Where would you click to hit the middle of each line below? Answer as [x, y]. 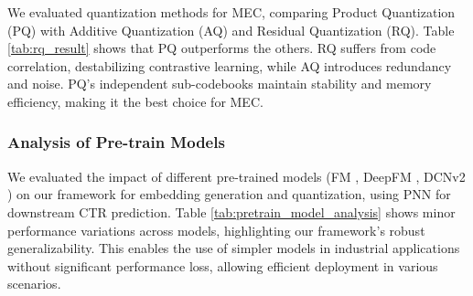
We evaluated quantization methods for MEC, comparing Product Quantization [231, 12]
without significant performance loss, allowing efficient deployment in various [223, 265]
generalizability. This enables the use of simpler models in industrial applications [234, 248]
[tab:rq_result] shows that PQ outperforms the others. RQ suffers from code [222, 48]
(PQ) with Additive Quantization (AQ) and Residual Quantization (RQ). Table [231, 30]
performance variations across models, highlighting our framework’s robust [216, 230]
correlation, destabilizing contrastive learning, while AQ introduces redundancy [230, 65]
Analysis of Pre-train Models [116, 142]
